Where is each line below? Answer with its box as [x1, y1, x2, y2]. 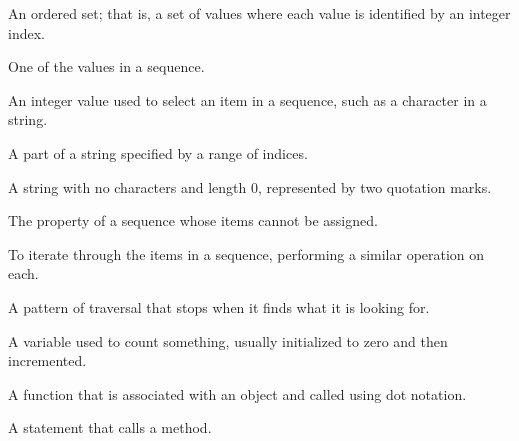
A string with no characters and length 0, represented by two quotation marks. [8, 176, 492, 197]
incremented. [8, 350, 87, 371]
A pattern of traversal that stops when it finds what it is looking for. [8, 296, 430, 317]
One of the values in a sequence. [8, 56, 205, 77]
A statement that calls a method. [8, 417, 212, 438]
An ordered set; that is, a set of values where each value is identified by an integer [8, 3, 511, 23]
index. [8, 22, 45, 43]
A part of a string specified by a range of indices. [8, 142, 308, 163]
